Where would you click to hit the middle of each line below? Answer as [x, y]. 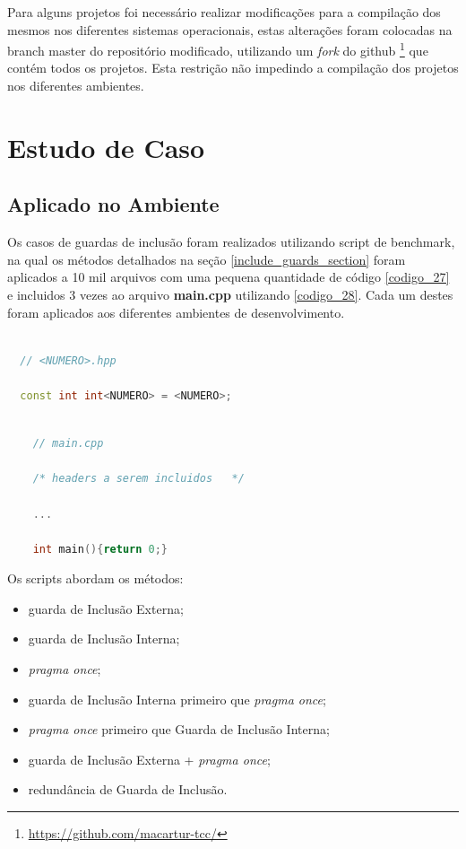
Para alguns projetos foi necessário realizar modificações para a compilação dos [224, 12]
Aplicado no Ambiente [113, 204]
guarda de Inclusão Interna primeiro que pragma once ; [177, 699]
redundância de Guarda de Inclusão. [128, 789]
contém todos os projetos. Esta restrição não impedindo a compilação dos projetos [233, 68]
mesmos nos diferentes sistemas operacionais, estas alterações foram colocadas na [230, 29]
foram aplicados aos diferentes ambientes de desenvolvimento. [176, 312]
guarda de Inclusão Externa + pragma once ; [149, 759]
